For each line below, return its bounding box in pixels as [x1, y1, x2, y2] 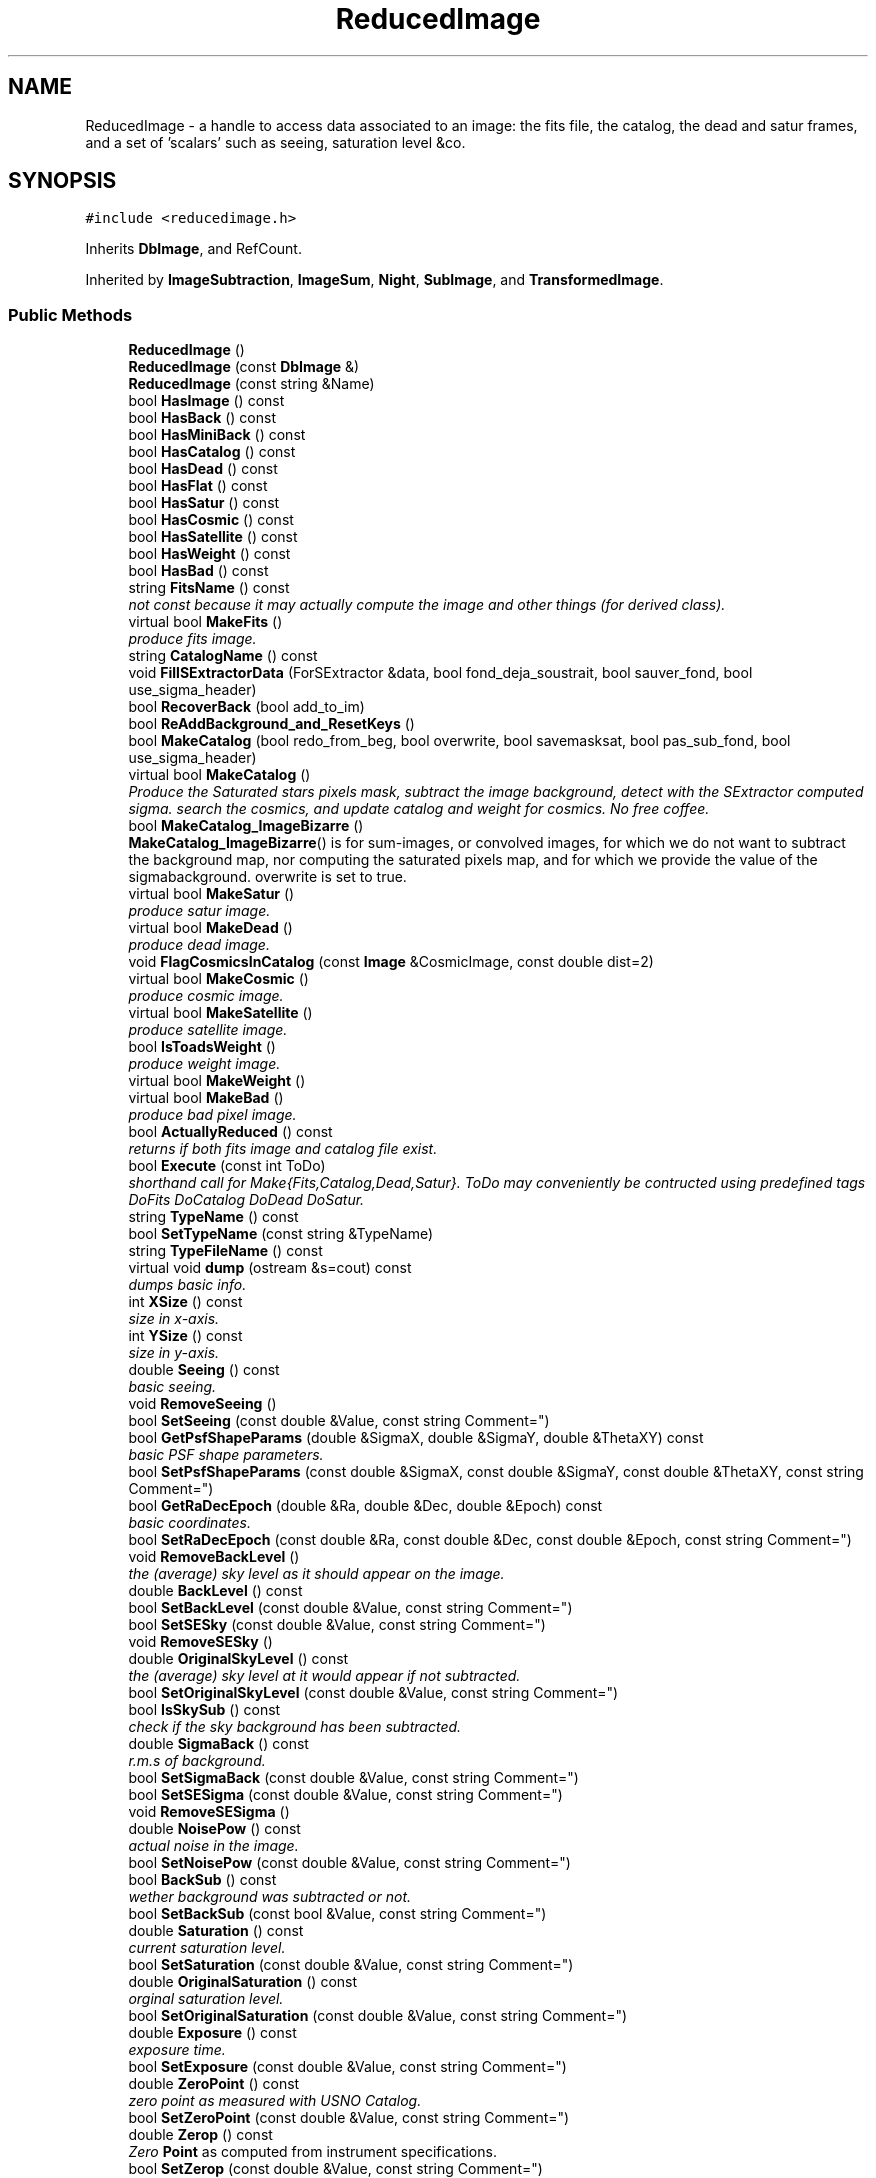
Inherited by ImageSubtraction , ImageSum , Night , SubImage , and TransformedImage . [85, 271, 664, 289]
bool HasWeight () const [128, 545, 291, 563]
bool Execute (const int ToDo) [128, 1157, 326, 1175]
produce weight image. [128, 1055, 281, 1073]
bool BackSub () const [128, 1871, 277, 1889]
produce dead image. [128, 936, 270, 954]
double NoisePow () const [128, 1820, 301, 1838]
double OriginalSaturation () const [128, 1973, 358, 1991]
